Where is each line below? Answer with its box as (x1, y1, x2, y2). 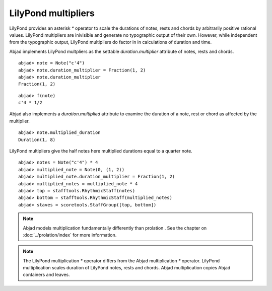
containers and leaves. (23, 272, 70, 278)
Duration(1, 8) (18, 136, 56, 142)
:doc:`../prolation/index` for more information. (23, 232, 117, 238)
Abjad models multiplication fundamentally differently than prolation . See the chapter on (23, 225, 207, 231)
